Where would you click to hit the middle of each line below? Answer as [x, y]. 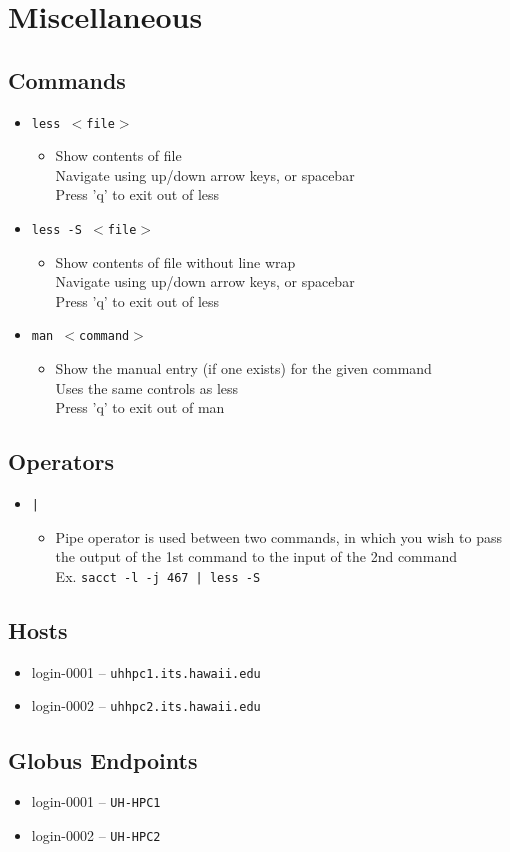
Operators [61, 461]
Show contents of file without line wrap [175, 261]
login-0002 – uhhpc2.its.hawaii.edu [146, 705]
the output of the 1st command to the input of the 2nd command [256, 556]
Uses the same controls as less [147, 387]
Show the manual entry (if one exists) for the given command [243, 368]
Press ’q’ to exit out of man [140, 407]
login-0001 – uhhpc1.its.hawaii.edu [146, 671]
